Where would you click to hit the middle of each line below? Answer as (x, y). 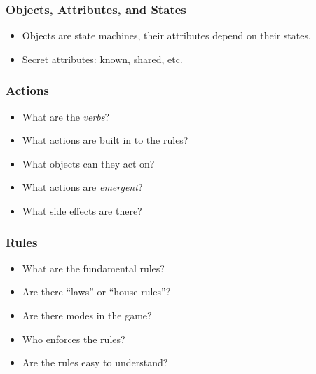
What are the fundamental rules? (93, 268)
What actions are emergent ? (82, 187)
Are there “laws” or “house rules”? (96, 292)
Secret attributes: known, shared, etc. (102, 59)
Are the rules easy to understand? (95, 362)
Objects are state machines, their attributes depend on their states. (166, 35)
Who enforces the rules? (74, 339)
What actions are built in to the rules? (105, 140)
